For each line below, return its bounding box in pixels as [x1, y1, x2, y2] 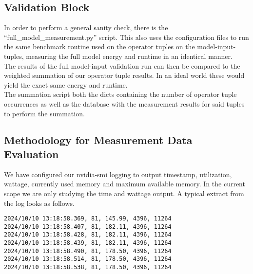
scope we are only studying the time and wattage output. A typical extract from [4, 188, 244, 198]
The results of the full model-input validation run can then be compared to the [4, 60, 240, 71]
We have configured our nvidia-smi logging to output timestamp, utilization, [4, 169, 232, 179]
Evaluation [4, 146, 59, 161]
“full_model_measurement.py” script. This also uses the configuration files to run [4, 32, 249, 42]
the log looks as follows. [4, 198, 75, 208]
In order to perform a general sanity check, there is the [4, 22, 168, 33]
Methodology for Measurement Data [4, 132, 193, 147]
